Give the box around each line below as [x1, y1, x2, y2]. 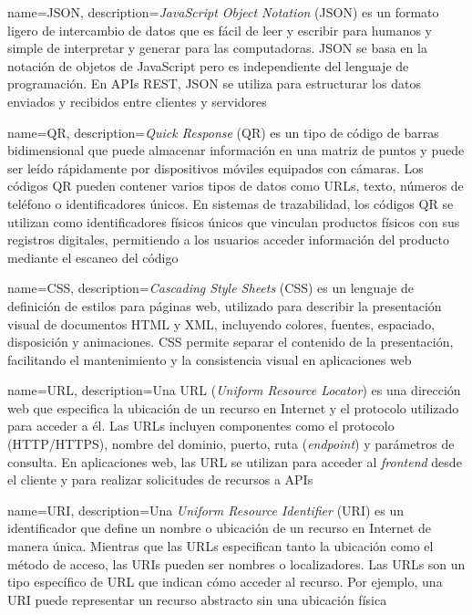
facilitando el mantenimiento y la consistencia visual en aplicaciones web [7, 349, 412, 369]
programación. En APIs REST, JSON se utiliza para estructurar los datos [7, 74, 421, 93]
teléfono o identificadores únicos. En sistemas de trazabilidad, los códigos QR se [7, 193, 454, 213]
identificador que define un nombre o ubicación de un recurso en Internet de [7, 518, 432, 537]
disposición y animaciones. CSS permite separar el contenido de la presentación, [7, 332, 454, 351]
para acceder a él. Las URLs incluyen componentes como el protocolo [7, 416, 395, 435]
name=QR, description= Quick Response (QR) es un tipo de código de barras [7, 122, 439, 141]
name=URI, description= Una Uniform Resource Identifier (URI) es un [7, 500, 405, 519]
